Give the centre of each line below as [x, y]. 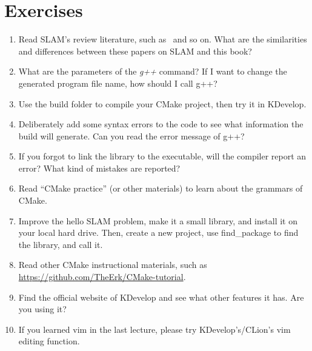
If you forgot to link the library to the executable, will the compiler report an [162, 156]
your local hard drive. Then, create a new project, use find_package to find [158, 232]
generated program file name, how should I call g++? [118, 83]
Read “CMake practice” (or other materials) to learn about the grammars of [161, 188]
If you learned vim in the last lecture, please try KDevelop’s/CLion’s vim [154, 329]
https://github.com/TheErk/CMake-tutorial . [102, 277]
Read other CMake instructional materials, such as [113, 265]
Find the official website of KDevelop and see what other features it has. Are [161, 297]
